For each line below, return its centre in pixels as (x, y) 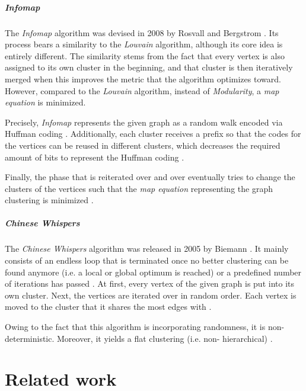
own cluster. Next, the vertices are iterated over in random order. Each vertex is (151, 295)
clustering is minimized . (49, 200)
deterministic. (30, 338)
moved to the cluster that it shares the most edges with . (108, 307)
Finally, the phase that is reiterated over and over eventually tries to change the (150, 177)
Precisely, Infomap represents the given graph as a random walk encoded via (144, 122)
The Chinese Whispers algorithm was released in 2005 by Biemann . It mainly (147, 249)
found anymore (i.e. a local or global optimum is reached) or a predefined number (153, 272)
